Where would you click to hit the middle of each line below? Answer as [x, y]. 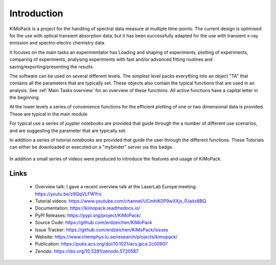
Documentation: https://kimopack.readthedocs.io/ [88, 208]
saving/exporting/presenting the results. [52, 67]
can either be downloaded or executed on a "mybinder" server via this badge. [91, 147]
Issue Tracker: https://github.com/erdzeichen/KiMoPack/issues [102, 230]
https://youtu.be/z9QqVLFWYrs [68, 194]
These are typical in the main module [49, 114]
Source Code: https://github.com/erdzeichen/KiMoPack [94, 223]
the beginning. [25, 98]
